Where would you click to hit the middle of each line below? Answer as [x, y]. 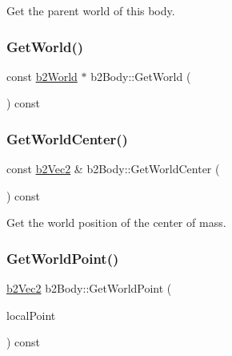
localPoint [31, 315]
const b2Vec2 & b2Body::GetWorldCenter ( [113, 169]
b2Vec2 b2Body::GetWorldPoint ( [89, 288]
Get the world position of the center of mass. [116, 222]
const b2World [42, 76]
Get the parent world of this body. [91, 10]
